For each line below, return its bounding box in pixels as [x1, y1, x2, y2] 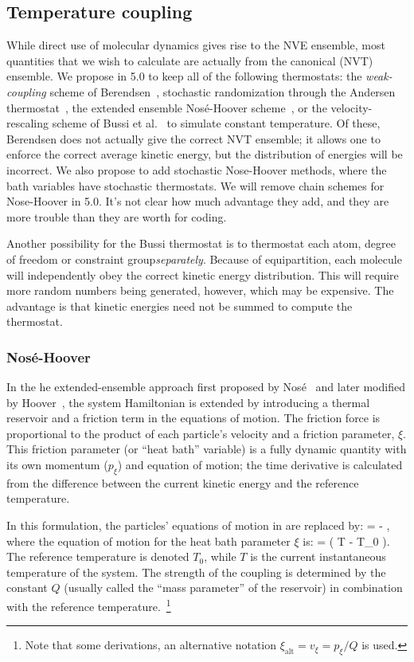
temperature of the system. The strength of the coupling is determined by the [6, 563, 386, 580]
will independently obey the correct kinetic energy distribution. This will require [6, 266, 399, 283]
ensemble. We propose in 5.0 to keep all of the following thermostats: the [6, 68, 362, 84]
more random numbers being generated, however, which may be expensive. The [6, 282, 394, 299]
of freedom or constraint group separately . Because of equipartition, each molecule [6, 250, 402, 267]
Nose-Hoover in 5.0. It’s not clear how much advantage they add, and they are [6, 193, 389, 210]
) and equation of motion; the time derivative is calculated [117, 456, 403, 473]
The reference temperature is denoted [6, 548, 189, 565]
